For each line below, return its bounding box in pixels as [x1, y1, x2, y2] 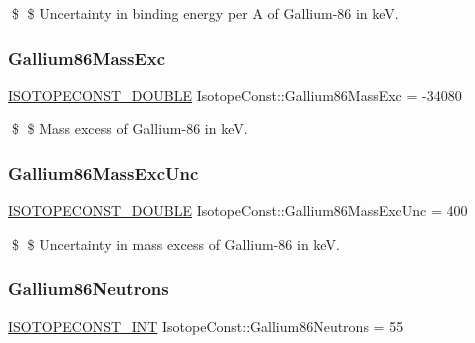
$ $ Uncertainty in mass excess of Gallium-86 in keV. [11, 233, 340, 254]
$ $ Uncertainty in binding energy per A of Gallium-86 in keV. [11, 3, 399, 23]
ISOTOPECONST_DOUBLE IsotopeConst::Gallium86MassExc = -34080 [8, 84, 462, 105]
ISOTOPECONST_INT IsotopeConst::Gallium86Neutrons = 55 [8, 315, 404, 336]
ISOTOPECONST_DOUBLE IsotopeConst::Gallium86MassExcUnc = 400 [8, 200, 468, 221]
